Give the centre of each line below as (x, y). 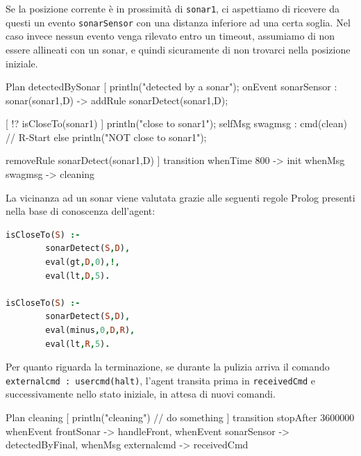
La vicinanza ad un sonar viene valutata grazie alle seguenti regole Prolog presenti (180, 197)
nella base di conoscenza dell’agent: (81, 211)
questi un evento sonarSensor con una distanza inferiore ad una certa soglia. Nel (178, 22)
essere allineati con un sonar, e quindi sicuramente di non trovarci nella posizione (178, 49)
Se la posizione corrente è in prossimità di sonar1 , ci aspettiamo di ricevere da (173, 8)
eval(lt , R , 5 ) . (78, 344)
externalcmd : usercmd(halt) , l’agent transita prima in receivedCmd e (161, 380)
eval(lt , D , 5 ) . (78, 276)
